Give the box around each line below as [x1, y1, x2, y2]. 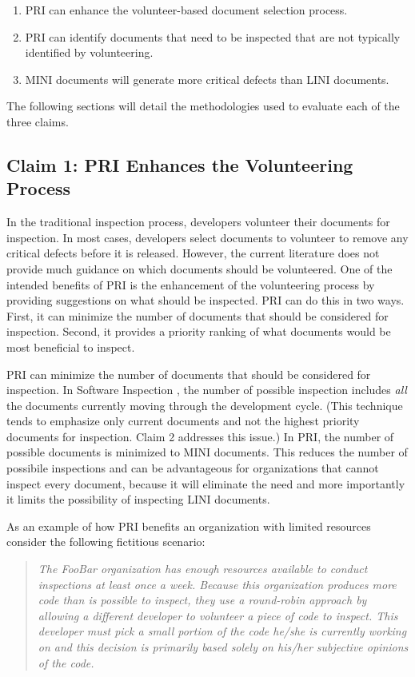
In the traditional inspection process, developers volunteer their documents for [6, 213, 390, 230]
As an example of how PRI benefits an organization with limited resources [6, 517, 371, 534]
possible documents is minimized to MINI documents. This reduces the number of [6, 444, 408, 460]
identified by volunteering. [25, 44, 154, 61]
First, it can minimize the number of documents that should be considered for [6, 307, 389, 324]
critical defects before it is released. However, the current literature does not [6, 245, 380, 261]
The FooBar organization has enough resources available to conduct [38, 560, 368, 577]
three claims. [6, 113, 69, 129]
